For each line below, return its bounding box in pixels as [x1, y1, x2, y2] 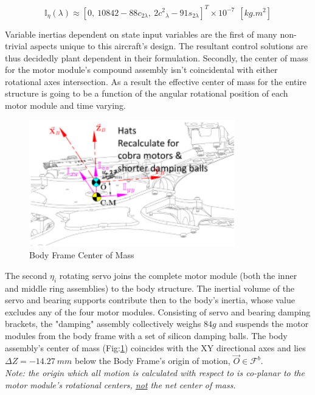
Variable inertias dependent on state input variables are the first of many [5, 27, 277, 40]
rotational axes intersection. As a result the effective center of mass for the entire [5, 75, 307, 88]
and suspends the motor [219, 317, 309, 330]
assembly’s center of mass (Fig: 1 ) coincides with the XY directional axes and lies [5, 341, 306, 354]
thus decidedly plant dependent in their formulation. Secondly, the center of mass [5, 51, 308, 64]
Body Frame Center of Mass [29, 249, 134, 261]
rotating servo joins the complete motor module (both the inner [59, 269, 297, 281]
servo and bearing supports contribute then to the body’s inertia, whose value [5, 294, 296, 306]
